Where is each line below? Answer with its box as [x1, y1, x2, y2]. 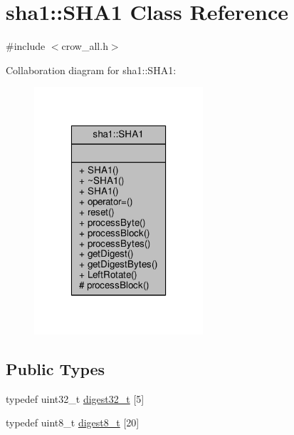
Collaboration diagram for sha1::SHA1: [6, 62, 177, 77]
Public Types [6, 358, 105, 379]
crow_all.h [61, 39, 108, 53]
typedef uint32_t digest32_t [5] [6, 391, 145, 406]
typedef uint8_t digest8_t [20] [6, 415, 140, 430]
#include [6, 39, 46, 53]
